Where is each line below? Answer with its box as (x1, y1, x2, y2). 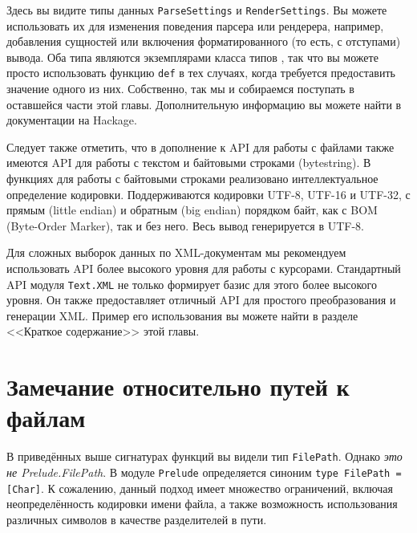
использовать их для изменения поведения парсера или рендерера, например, (6, 17, 384, 34)
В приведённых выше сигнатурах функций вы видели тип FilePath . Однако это (6, 448, 403, 465)
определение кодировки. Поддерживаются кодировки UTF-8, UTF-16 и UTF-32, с (6, 185, 411, 202)
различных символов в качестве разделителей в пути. (6, 511, 267, 527)
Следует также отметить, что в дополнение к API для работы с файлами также (6, 138, 395, 155)
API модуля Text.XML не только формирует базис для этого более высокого (6, 275, 378, 292)
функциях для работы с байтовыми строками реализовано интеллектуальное (6, 170, 379, 187)
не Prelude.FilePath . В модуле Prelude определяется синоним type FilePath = (6, 464, 402, 481)
